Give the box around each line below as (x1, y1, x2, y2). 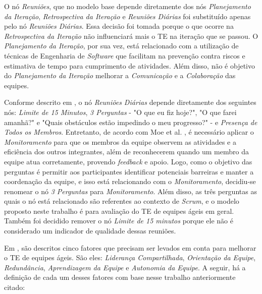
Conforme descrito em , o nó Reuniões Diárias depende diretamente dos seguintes (4, 97, 256, 107)
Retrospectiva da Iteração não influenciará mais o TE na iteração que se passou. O (4, 30, 258, 41)
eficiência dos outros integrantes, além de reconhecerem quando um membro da (4, 146, 249, 157)
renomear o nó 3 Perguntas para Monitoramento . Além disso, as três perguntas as (4, 186, 257, 196)
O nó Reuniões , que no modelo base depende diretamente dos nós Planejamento (4, 1, 251, 11)
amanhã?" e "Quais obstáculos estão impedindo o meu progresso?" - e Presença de (4, 116, 257, 127)
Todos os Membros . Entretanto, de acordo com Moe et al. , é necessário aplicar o (4, 127, 254, 137)
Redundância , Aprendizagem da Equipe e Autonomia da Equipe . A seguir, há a (4, 262, 246, 272)
